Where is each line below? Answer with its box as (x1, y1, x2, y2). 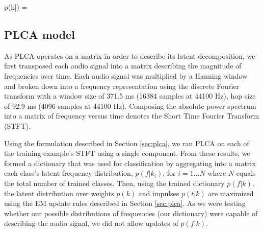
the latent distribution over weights (4, 188, 114, 198)
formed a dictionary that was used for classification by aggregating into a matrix (4, 157, 256, 168)
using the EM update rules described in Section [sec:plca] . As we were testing (4, 198, 246, 208)
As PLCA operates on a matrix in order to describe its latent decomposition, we (4, 50, 255, 61)
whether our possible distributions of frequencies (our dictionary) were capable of (4, 207, 258, 218)
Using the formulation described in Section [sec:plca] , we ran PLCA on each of (4, 137, 249, 148)
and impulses (138, 188, 179, 198)
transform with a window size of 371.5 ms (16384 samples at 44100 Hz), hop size (4, 90, 256, 101)
